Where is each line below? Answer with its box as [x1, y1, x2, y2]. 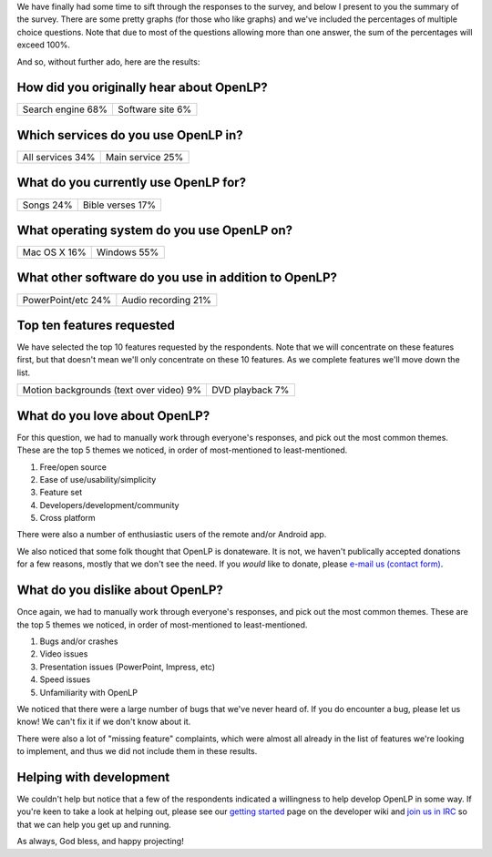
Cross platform [39, 513, 96, 524]
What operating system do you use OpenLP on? [16, 222, 293, 238]
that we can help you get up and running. [16, 819, 172, 830]
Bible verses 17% [82, 199, 157, 211]
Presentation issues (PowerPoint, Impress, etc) [39, 661, 216, 672]
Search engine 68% [22, 103, 108, 116]
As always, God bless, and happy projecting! [16, 836, 184, 847]
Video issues [39, 648, 88, 659]
